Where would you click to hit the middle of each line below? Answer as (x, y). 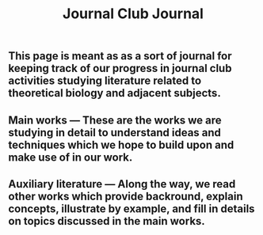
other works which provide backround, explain (126, 196)
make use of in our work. (71, 157)
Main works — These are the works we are (115, 120)
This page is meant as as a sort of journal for (120, 56)
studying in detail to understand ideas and (115, 133)
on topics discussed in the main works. (107, 221)
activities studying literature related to (105, 81)
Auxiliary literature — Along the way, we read (122, 184)
